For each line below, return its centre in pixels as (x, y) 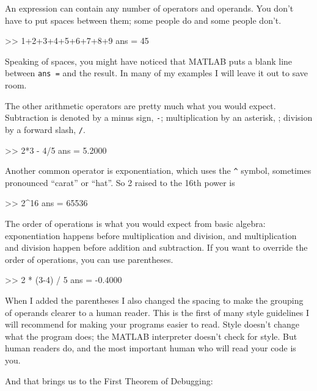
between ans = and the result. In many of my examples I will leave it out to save (157, 73)
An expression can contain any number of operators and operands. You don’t (149, 8)
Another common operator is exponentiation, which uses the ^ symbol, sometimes (158, 170)
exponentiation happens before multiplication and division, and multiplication (151, 235)
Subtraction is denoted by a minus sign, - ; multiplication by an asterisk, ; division (159, 117)
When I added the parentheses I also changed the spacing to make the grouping (154, 300)
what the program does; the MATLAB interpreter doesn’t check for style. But (151, 336)
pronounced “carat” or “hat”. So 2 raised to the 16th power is (120, 182)
